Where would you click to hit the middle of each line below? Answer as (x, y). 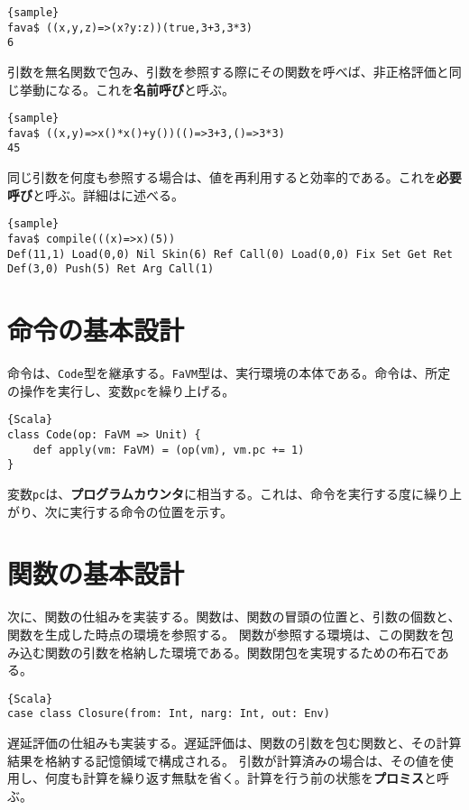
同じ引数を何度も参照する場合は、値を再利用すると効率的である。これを (222, 177)
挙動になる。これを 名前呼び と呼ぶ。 (127, 89)
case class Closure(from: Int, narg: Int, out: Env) (169, 714)
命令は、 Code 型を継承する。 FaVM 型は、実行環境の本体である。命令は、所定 (229, 373)
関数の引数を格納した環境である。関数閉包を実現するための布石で (240, 652)
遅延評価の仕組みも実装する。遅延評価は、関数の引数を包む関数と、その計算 (234, 743)
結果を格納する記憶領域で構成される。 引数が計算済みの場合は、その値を (224, 760)
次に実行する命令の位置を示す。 (139, 511)
